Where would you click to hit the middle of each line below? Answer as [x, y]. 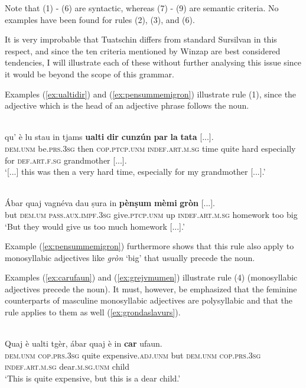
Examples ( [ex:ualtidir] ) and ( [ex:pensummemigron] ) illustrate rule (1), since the [151, 94]
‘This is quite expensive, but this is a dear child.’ [93, 378]
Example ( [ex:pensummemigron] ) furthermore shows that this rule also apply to [149, 246]
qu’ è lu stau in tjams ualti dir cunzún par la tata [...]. [109, 137]
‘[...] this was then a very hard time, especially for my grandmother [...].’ [135, 172]
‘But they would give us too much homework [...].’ [95, 226]
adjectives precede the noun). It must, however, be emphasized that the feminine [151, 288]
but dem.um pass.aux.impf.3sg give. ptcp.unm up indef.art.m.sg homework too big [151, 214]
